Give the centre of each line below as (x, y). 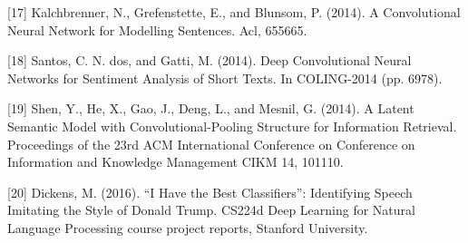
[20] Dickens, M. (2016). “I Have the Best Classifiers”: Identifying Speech (210, 192)
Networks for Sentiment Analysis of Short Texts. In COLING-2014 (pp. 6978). (225, 78)
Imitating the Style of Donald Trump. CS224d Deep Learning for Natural (211, 210)
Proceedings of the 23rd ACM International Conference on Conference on (211, 144)
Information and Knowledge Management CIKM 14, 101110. (175, 162)
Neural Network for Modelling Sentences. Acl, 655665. (157, 29)
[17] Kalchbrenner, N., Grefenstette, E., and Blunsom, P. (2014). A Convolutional (234, 12)
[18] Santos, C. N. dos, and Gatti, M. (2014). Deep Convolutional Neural (210, 60)
